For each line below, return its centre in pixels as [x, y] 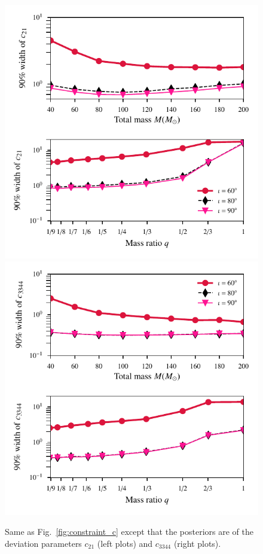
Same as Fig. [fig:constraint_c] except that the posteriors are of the [129, 532]
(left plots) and [125, 543]
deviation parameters [43, 543]
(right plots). [197, 543]
